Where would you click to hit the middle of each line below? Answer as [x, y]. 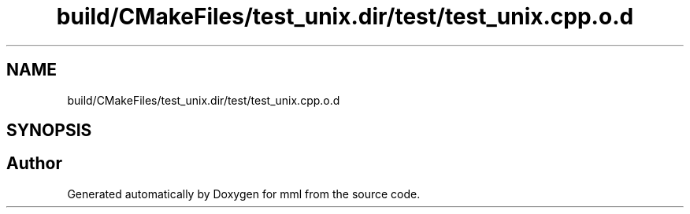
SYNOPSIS [49, 131]
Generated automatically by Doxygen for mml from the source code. [244, 194]
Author [34, 164]
